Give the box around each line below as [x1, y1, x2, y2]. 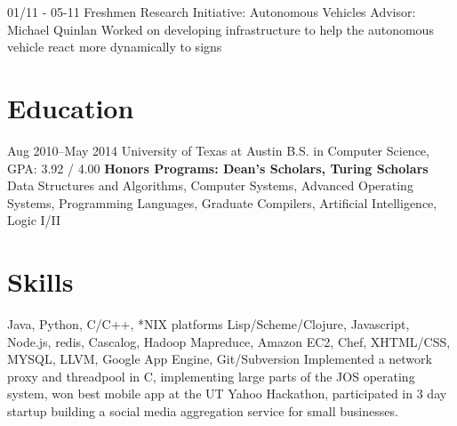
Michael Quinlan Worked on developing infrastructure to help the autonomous [7, 20, 434, 38]
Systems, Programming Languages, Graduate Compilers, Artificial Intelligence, [7, 193, 437, 212]
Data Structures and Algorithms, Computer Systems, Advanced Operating [7, 176, 413, 195]
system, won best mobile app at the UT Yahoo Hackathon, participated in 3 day [7, 384, 447, 403]
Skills [7, 263, 74, 300]
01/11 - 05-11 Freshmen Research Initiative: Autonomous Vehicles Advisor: [7, 3, 416, 20]
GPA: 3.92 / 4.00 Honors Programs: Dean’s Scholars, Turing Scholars [7, 158, 429, 177]
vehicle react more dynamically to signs [7, 37, 222, 56]
